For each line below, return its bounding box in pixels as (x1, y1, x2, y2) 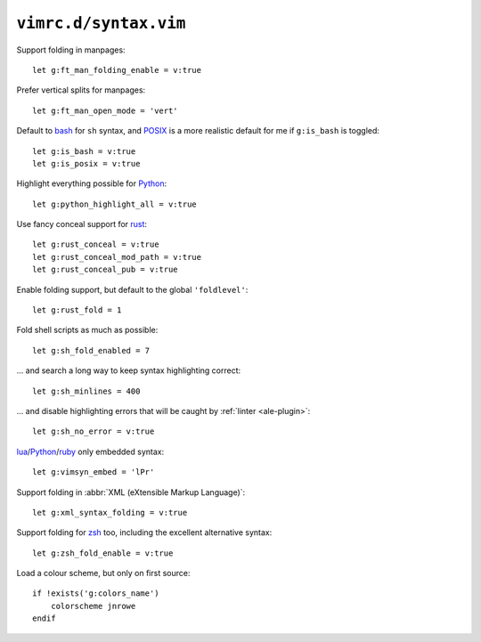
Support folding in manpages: (16, 45, 126, 55)
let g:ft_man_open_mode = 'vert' (32, 105, 178, 116)
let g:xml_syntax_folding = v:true (32, 508, 188, 517)
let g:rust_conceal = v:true (32, 240, 159, 249)
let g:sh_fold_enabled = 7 (32, 345, 151, 355)
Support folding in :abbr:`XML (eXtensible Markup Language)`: (16, 486, 246, 498)
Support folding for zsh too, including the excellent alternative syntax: (16, 527, 273, 538)
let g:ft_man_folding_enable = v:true (32, 65, 202, 75)
